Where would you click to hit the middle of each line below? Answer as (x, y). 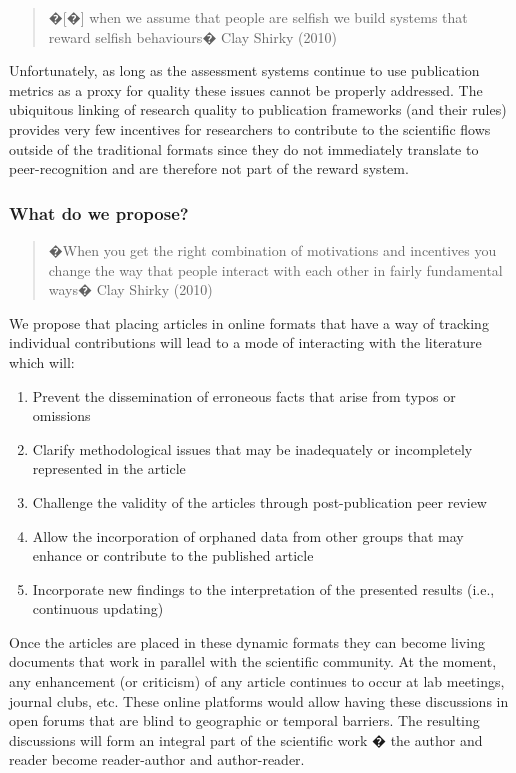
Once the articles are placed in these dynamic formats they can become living (247, 641)
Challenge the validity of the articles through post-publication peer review (259, 501)
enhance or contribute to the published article (173, 555)
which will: (42, 361)
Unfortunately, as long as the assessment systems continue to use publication (244, 70)
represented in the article (109, 468)
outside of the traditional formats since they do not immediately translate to (244, 148)
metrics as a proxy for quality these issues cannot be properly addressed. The (246, 89)
